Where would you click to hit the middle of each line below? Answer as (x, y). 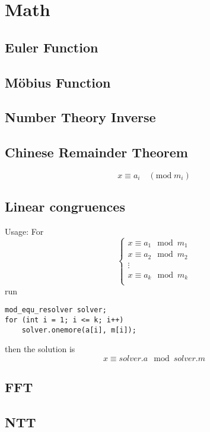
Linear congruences (65, 206)
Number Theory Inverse (80, 117)
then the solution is (40, 349)
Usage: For (24, 231)
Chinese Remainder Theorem (96, 152)
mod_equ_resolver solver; (56, 310)
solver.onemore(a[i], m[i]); (79, 330)
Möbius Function (58, 82)
